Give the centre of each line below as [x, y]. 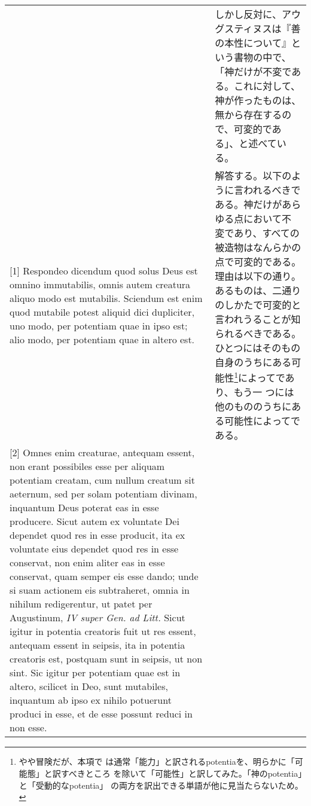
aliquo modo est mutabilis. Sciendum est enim [106, 298]
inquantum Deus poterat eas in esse [84, 508]
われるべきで [272, 190]
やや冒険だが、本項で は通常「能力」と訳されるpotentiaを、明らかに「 [157, 761]
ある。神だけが [249, 204]
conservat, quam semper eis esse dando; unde [104, 576]
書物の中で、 [263, 57]
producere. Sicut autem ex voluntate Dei [94, 521]
